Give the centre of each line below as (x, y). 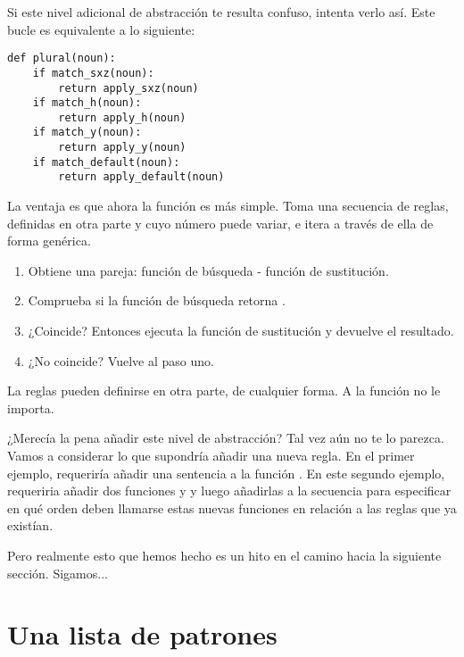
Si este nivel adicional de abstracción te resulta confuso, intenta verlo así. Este (221, 12)
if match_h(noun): (87, 103)
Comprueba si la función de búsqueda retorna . (157, 300)
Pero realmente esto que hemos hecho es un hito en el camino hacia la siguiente (224, 555)
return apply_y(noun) (122, 148)
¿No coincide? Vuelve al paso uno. (121, 360)
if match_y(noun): (87, 133)
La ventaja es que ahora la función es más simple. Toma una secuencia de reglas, (228, 206)
